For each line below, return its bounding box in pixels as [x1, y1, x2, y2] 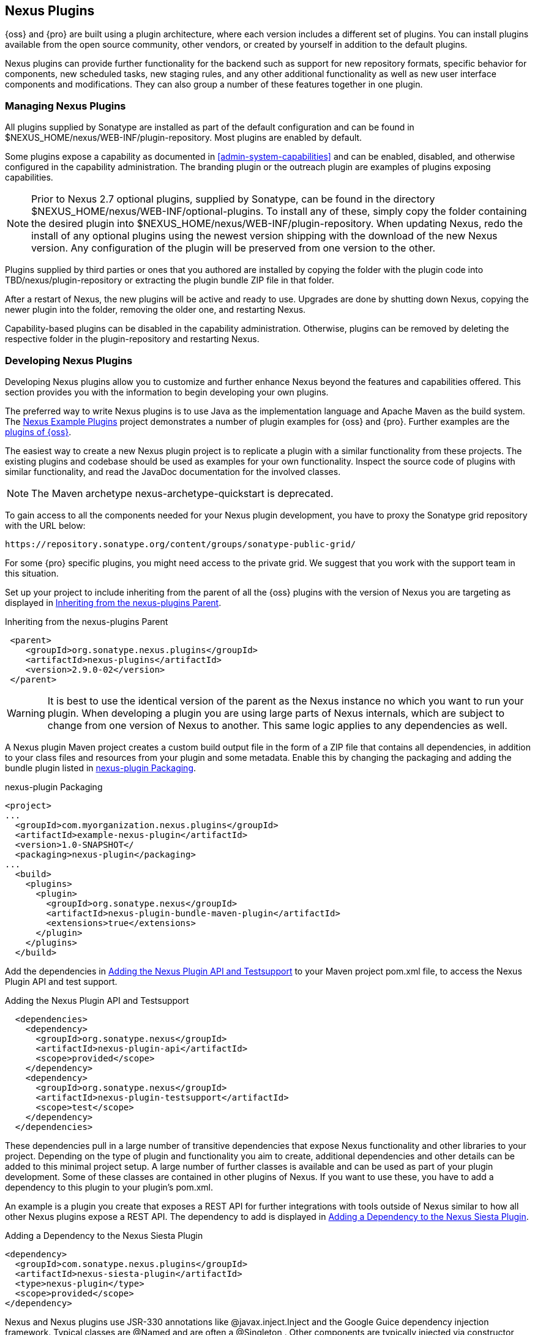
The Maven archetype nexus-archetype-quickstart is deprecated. [31, 487, 334, 499]
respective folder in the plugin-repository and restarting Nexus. [5, 334, 260, 345]
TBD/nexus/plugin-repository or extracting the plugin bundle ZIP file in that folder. [5, 275, 334, 286]
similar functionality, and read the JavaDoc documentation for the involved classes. [5, 466, 341, 477]
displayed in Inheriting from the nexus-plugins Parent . [5, 597, 222, 608]
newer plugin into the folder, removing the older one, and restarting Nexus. [5, 304, 306, 315]
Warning [7, 706, 45, 719]
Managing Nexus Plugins [5, 99, 126, 112]
